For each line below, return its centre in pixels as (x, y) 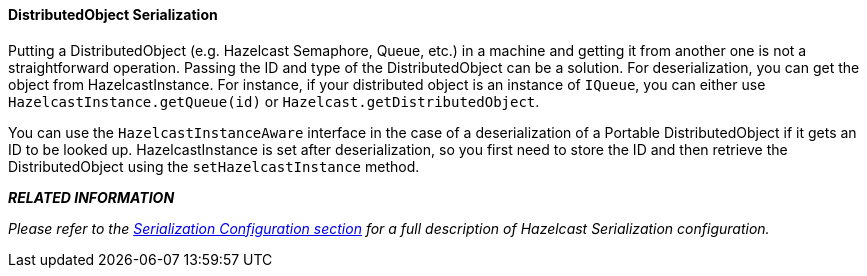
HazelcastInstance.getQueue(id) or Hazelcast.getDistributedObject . (274, 101)
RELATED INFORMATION (91, 197)
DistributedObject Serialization (113, 14)
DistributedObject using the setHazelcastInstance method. (214, 166)
